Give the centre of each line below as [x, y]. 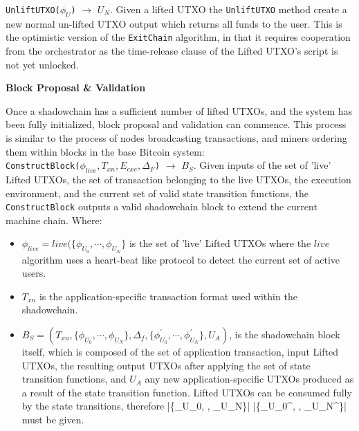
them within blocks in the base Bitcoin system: [105, 151]
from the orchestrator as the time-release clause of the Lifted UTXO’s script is [172, 51]
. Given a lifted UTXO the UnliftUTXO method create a [229, 9]
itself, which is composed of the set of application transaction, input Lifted [180, 352]
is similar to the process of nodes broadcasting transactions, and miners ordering [176, 138]
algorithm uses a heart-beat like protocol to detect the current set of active [181, 259]
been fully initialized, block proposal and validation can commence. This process [176, 124]
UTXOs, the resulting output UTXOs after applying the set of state [166, 365]
